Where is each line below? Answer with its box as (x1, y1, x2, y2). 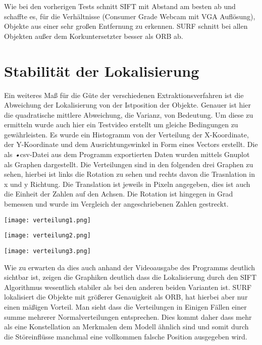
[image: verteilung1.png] (4, 216, 91, 224)
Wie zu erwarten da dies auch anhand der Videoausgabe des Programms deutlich (4, 262, 255, 272)
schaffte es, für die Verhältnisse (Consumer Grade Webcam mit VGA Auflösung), (4, 11, 255, 21)
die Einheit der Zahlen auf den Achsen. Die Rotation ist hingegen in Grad (4, 188, 233, 199)
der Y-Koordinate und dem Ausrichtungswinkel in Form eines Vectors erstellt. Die (4, 139, 258, 150)
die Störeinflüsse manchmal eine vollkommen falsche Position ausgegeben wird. (4, 331, 247, 341)
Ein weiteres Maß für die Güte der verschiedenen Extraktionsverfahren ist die (4, 89, 244, 100)
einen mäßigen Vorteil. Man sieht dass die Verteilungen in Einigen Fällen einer (4, 301, 247, 312)
